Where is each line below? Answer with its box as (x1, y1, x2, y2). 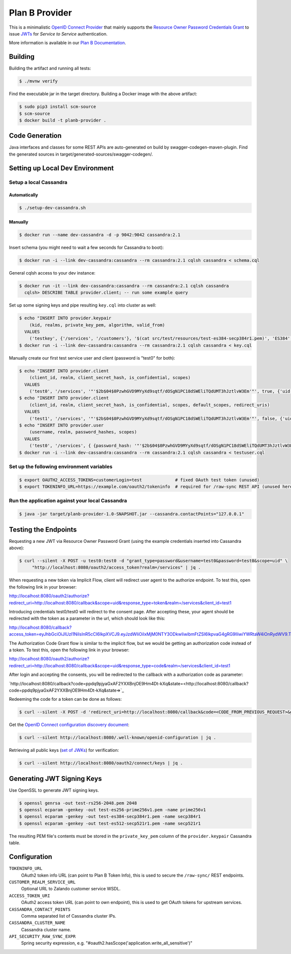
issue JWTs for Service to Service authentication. (9, 31, 108, 36)
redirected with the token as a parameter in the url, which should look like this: (9, 615, 165, 622)
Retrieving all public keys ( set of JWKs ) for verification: (9, 747, 119, 753)
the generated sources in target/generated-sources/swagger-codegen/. (9, 151, 153, 157)
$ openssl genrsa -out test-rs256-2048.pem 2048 (19, 800, 137, 806)
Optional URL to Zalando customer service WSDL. (21, 886, 121, 892)
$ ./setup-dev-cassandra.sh (19, 205, 86, 211)
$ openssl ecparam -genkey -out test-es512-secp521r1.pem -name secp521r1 (19, 820, 201, 826)
